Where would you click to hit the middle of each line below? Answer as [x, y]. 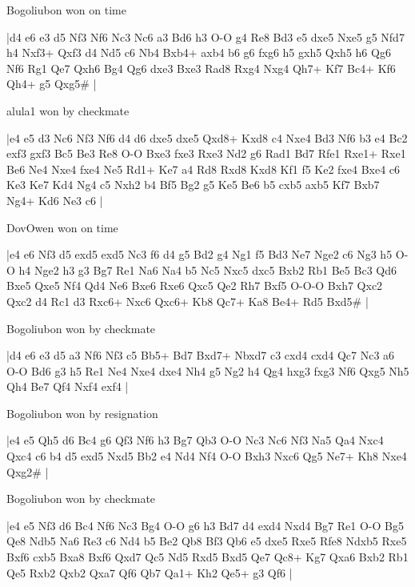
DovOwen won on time [62, 227]
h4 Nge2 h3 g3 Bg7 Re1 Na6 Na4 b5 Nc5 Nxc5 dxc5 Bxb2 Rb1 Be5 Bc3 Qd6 [207, 269]
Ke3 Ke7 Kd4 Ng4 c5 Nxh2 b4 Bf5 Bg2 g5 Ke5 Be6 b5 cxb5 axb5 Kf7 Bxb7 [193, 185]
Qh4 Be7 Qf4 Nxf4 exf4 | [68, 386]
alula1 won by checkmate [68, 110]
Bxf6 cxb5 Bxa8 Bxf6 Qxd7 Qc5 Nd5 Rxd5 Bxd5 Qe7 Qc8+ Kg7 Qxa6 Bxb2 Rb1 [207, 557]
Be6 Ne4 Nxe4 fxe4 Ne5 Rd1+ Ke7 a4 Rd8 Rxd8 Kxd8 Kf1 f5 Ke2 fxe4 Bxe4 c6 [204, 169]
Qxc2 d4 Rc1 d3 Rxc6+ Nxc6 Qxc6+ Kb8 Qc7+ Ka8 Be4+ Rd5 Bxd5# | [188, 301]
